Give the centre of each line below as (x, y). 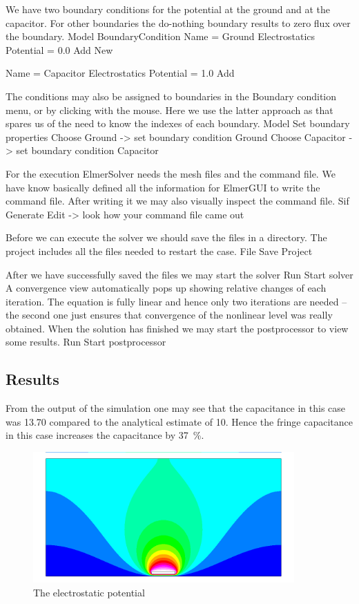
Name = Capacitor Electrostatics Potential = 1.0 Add (120, 73)
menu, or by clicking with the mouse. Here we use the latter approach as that (169, 110)
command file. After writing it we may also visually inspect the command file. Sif (177, 201)
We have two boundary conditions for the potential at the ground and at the (168, 9)
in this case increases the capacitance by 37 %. (105, 435)
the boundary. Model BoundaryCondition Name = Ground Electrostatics (161, 36)
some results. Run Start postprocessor (86, 342)
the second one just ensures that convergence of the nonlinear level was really (169, 315)
